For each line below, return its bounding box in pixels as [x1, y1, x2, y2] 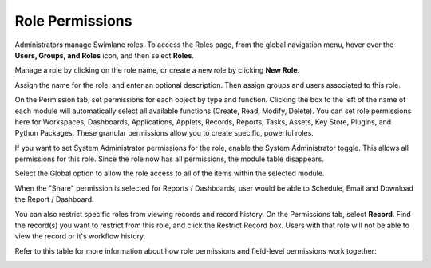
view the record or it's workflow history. [14, 231, 146, 241]
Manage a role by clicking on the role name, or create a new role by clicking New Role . [14, 65, 300, 75]
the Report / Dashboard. [14, 195, 95, 204]
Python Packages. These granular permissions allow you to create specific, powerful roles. [14, 128, 314, 138]
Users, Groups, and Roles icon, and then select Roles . [14, 50, 195, 60]
